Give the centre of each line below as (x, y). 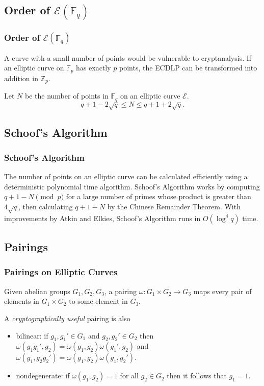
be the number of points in (67, 96)
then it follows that (197, 376)
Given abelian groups (37, 291)
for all (129, 376)
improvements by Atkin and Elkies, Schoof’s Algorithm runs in (102, 218)
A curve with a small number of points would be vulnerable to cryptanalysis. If (128, 57)
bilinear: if (32, 335)
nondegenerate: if (43, 376)
